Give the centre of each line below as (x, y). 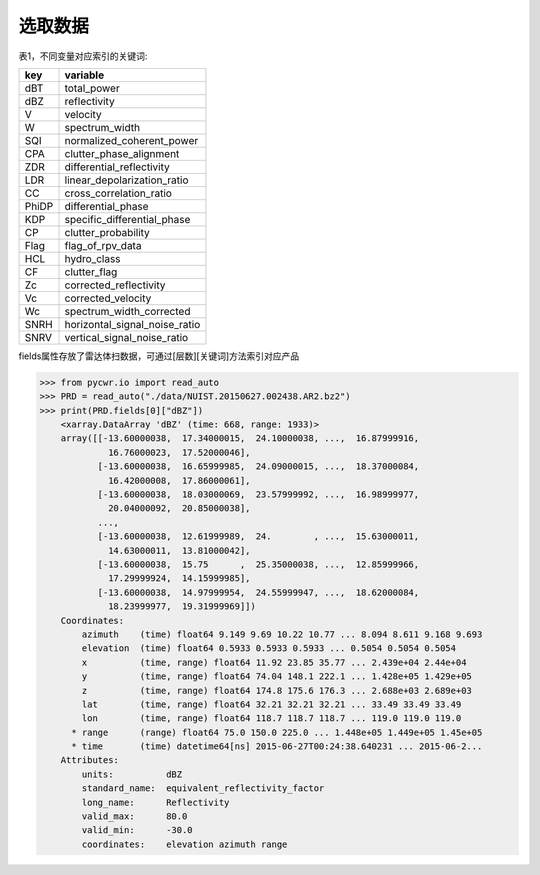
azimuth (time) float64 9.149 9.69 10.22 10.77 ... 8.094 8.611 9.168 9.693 (282, 634)
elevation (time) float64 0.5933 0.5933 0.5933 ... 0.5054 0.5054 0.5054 (269, 648)
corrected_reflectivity (115, 285)
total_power (92, 88)
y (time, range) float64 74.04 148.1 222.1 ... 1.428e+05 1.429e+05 (276, 676)
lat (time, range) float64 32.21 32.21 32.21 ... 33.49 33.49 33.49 (271, 704)
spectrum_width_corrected (127, 311)
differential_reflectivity (117, 167)
